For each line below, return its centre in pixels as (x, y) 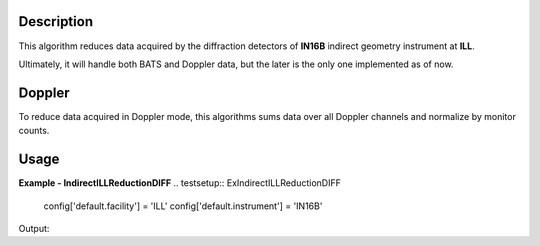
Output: (34, 228)
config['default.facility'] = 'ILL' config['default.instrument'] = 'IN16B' (183, 206)
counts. (34, 131)
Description (56, 21)
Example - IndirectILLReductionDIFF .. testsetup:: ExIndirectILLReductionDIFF (180, 183)
